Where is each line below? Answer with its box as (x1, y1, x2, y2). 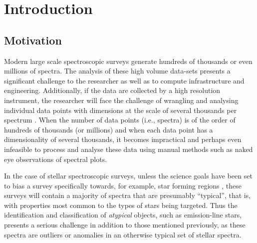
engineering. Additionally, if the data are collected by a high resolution (4, 85, 221, 95)
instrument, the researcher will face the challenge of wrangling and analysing (4, 94, 239, 105)
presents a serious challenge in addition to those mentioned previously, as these (4, 219, 246, 230)
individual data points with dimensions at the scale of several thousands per (4, 104, 237, 115)
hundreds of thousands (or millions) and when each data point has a (4, 124, 213, 134)
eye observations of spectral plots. (4, 153, 107, 164)
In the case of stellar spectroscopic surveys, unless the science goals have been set (4, 170, 253, 181)
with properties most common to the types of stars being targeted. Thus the (4, 199, 238, 210)
